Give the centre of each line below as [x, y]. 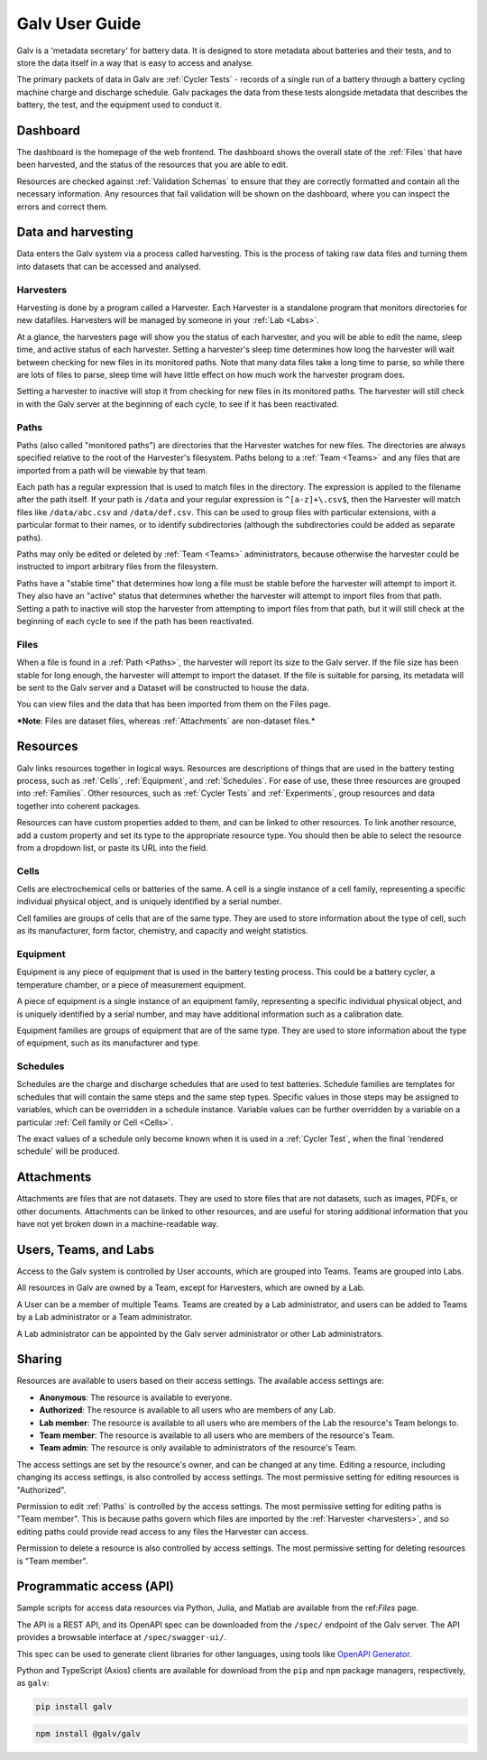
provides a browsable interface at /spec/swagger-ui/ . [122, 1637]
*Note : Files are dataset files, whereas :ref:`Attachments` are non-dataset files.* [166, 721]
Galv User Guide [79, 23]
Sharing [39, 1359]
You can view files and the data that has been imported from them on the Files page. [174, 705]
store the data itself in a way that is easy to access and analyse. [135, 62]
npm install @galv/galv [88, 1733]
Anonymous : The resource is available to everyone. [136, 1397]
